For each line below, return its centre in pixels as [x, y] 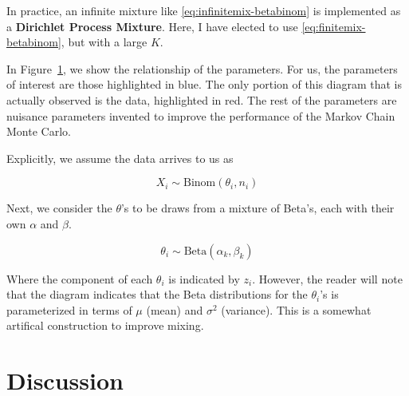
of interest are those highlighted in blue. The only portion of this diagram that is [204, 84]
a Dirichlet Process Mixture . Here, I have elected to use [152, 26]
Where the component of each [80, 278]
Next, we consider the [59, 208]
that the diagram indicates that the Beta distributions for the [157, 294]
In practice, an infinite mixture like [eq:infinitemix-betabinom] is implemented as [204, 10]
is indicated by [204, 278]
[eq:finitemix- [334, 26]
